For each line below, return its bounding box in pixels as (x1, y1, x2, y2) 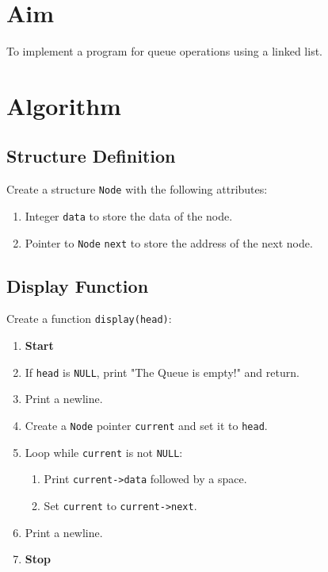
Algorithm (6, 89, 121, 121)
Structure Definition (6, 144, 176, 168)
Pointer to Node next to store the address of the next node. (25, 234, 313, 251)
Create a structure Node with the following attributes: (6, 181, 268, 198)
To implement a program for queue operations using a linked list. (6, 43, 323, 60)
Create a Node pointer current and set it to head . (25, 417, 268, 433)
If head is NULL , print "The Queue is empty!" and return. (25, 363, 299, 380)
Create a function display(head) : (6, 310, 172, 327)
